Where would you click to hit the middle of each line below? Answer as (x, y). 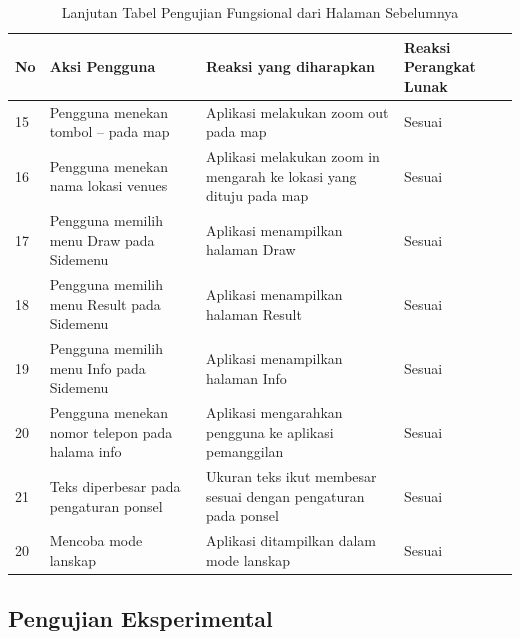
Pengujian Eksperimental (140, 618)
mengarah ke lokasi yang (281, 175)
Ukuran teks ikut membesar (291, 476)
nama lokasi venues (108, 185)
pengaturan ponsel (106, 505)
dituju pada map (257, 195)
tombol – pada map (109, 131)
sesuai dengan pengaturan (285, 495)
